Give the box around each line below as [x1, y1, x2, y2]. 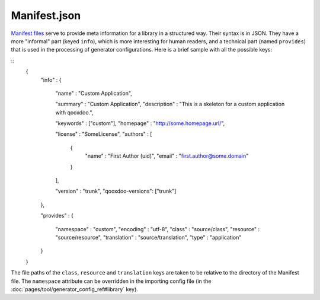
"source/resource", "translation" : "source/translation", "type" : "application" [55, 234, 242, 241]
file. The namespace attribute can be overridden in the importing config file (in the [11, 277, 212, 285]
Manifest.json [11, 9, 81, 22]
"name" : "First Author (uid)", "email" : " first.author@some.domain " [85, 152, 249, 159]
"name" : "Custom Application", [55, 90, 133, 97]
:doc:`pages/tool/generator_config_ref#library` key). [11, 285, 139, 293]
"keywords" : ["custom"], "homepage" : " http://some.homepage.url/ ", [55, 120, 225, 127]
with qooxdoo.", [55, 108, 94, 116]
